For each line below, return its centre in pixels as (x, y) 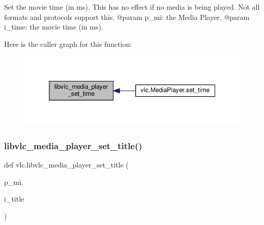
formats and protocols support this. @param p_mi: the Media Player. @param (127, 17)
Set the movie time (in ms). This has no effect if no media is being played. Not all (132, 7)
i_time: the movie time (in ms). (54, 27)
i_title (14, 199)
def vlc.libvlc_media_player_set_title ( (66, 164)
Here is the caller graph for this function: (68, 44)
